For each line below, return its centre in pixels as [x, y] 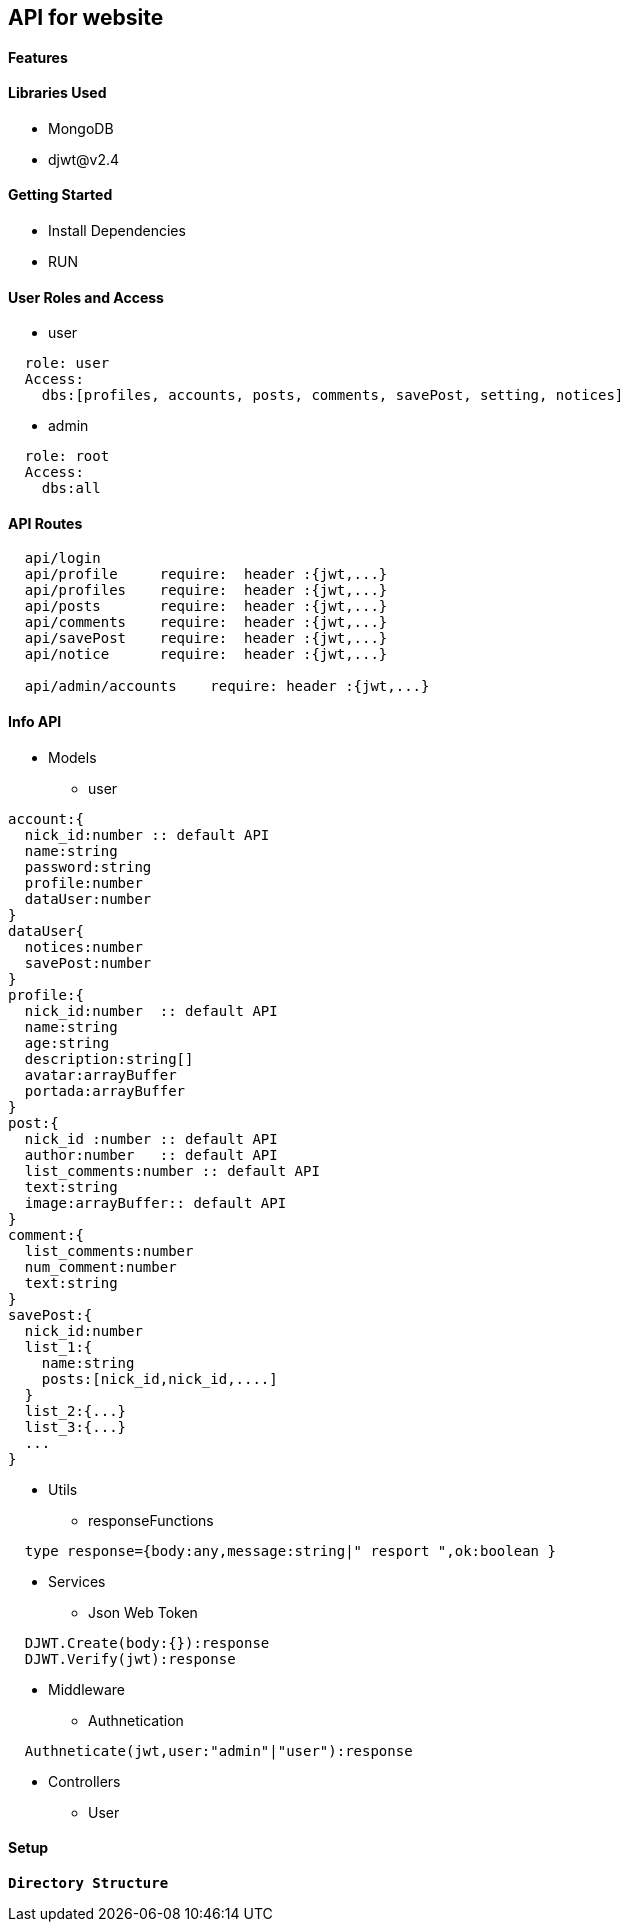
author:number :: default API [151, 1154]
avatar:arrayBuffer [100, 1074]
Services [77, 1581]
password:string [88, 866]
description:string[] [109, 1058]
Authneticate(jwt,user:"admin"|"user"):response [218, 1750]
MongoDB [81, 128]
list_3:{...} [75, 1426]
